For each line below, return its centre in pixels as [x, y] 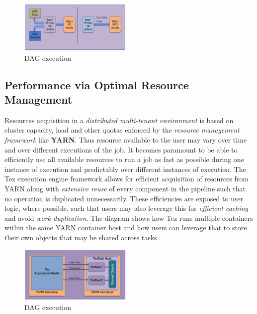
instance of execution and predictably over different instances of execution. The [125, 169]
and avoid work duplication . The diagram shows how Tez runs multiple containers [129, 218]
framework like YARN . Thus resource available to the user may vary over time [126, 140]
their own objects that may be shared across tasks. [82, 237]
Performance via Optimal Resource [97, 84]
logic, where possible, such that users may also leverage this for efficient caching [127, 208]
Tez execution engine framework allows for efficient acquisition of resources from [127, 179]
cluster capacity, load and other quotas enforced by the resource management [122, 130]
